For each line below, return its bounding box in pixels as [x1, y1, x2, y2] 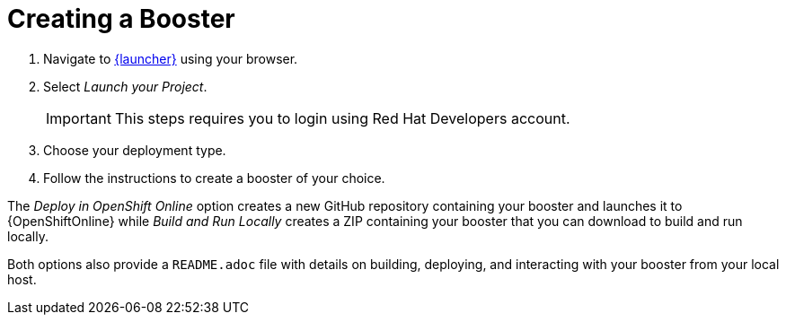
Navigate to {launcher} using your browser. [43, 50, 298, 66]
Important [46, 109, 111, 127]
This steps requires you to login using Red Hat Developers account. [114, 109, 570, 127]
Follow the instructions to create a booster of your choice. [43, 170, 385, 186]
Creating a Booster [7, 4, 235, 34]
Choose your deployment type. [43, 142, 226, 158]
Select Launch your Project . [43, 78, 208, 94]
